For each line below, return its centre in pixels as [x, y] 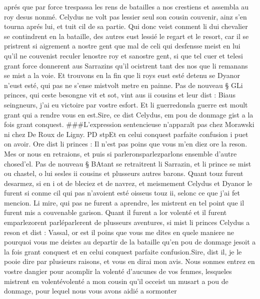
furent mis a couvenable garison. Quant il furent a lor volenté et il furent [115, 212]
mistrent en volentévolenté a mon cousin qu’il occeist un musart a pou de [116, 281]
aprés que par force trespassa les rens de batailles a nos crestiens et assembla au [126, 6]
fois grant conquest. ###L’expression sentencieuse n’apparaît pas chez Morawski [129, 124]
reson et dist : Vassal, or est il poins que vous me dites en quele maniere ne [119, 232]
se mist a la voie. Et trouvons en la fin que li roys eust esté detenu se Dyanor [122, 75]
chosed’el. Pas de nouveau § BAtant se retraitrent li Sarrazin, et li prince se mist [128, 163]
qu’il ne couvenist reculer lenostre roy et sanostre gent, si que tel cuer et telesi [123, 55]
